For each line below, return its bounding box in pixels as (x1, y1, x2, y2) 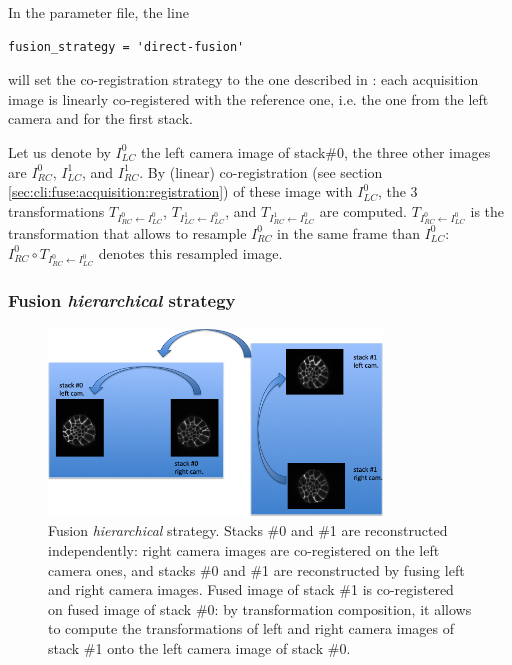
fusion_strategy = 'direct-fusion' (8, 39, 245, 54)
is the (470, 200, 505, 221)
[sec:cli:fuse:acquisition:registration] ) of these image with (8, 181, 353, 202)
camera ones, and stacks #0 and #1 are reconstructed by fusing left (48, 559, 465, 580)
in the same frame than (277, 222, 420, 243)
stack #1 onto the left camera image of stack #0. (48, 638, 351, 658)
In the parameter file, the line (8, 2, 189, 22)
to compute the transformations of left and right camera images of (48, 618, 454, 639)
